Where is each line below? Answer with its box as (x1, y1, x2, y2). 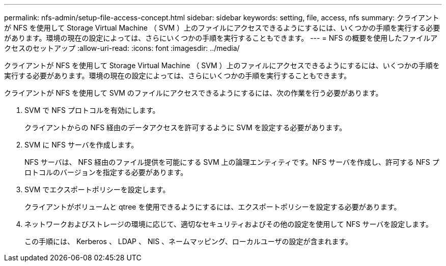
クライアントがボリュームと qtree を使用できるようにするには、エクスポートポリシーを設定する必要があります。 (24, 202, 401, 211)
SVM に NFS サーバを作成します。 (24, 140, 138, 149)
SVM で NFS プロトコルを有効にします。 (24, 106, 160, 114)
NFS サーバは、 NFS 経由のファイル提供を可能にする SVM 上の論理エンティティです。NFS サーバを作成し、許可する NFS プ (24, 158, 439, 166)
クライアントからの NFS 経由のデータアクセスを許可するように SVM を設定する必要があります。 (24, 123, 347, 132)
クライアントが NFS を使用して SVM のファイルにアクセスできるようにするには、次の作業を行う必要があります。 (4, 88, 383, 97)
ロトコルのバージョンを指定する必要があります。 (24, 168, 188, 176)
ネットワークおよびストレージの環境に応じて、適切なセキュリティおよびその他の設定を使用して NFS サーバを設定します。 (24, 220, 433, 228)
